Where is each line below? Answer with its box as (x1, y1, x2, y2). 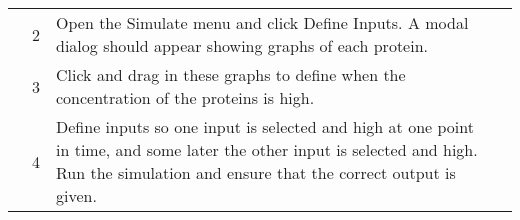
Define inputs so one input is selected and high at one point (56, 115, 474, 138)
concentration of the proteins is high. (56, 86, 315, 109)
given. (56, 184, 97, 207)
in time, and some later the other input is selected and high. (56, 138, 478, 161)
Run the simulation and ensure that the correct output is (56, 161, 456, 184)
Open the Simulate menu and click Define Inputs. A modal (56, 11, 469, 34)
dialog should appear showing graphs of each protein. (56, 34, 429, 57)
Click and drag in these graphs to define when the (56, 63, 406, 86)
